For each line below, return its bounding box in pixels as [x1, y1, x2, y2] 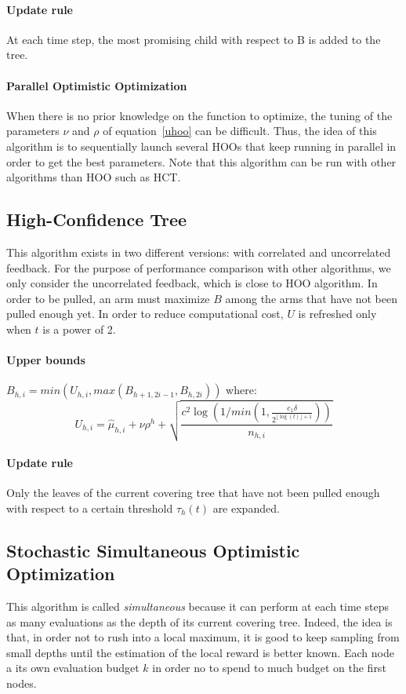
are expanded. [212, 499, 280, 516]
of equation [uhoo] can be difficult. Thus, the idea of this [103, 122, 377, 139]
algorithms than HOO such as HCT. [6, 169, 181, 185]
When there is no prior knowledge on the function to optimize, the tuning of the [6, 107, 393, 123]
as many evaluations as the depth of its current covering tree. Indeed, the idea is [6, 613, 393, 630]
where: [226, 382, 257, 398]
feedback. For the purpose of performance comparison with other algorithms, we [6, 259, 391, 276]
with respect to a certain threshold [6, 499, 173, 516]
